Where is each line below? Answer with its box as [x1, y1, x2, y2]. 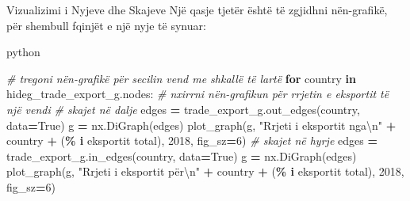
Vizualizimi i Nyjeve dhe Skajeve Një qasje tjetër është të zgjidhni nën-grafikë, [6, 2, 388, 17]
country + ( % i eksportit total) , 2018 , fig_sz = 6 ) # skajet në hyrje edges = [6, 132, 377, 149]
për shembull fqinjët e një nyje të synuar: [6, 17, 206, 33]
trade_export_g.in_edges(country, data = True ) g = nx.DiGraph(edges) [6, 147, 357, 164]
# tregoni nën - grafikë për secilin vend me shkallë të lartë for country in [6, 70, 356, 86]
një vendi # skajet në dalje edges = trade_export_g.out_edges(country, [6, 100, 360, 117]
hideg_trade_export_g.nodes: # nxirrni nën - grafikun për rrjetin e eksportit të [6, 85, 389, 102]
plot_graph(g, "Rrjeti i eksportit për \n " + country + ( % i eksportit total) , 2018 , [6, 163, 404, 180]
